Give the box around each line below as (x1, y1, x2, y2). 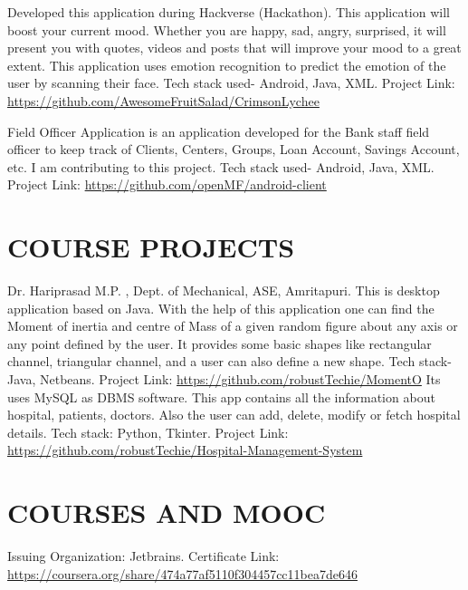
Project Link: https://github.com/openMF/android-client (7, 175, 327, 194)
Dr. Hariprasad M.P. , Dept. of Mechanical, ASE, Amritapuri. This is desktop (7, 281, 440, 300)
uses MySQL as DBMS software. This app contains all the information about (7, 387, 435, 406)
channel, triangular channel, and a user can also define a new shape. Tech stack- (7, 352, 452, 371)
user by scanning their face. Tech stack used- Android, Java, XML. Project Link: (7, 73, 455, 92)
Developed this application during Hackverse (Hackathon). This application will (7, 3, 450, 21)
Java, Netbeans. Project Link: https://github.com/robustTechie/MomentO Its (7, 370, 441, 389)
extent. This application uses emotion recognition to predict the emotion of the (7, 55, 446, 74)
